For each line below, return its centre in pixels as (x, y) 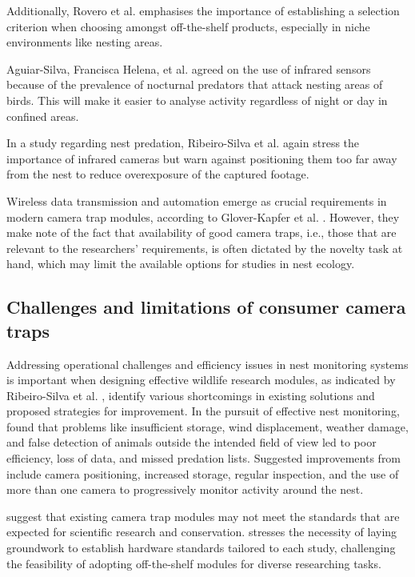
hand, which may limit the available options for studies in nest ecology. (181, 264)
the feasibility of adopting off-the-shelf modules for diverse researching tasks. (194, 563)
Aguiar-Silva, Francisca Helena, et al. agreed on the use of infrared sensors (189, 68)
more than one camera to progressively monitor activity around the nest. (185, 489)
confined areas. (43, 116)
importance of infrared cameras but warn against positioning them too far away (202, 158)
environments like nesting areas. (85, 42)
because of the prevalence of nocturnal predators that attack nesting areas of (195, 84)
